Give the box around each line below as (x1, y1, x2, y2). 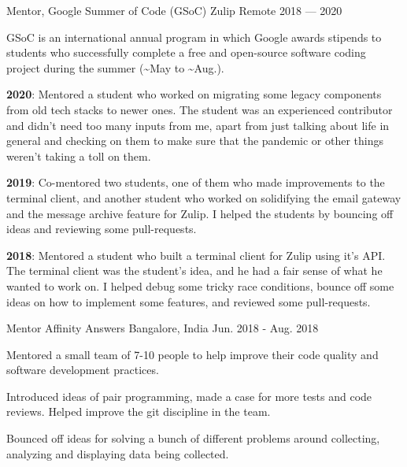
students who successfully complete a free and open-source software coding (6, 44, 366, 61)
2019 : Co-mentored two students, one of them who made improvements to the (6, 174, 385, 191)
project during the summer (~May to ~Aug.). (6, 59, 224, 76)
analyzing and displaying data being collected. (6, 445, 229, 461)
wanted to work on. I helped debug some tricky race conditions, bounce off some (6, 277, 394, 294)
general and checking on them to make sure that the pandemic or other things (6, 132, 384, 149)
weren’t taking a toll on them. (6, 147, 151, 164)
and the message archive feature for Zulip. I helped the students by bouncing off (6, 205, 394, 221)
